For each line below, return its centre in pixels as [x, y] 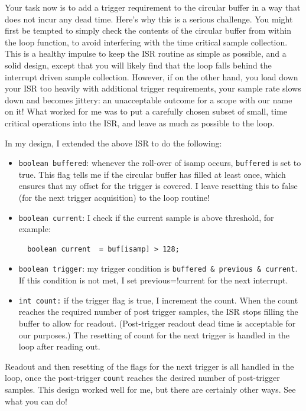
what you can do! [36, 401]
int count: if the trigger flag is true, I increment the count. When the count [158, 300]
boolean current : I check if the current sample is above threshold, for [146, 217]
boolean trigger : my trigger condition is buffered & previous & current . [158, 268]
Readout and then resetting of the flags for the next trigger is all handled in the [149, 366]
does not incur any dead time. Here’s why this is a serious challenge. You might [149, 19]
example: [35, 229]
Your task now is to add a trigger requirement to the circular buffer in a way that [153, 7]
